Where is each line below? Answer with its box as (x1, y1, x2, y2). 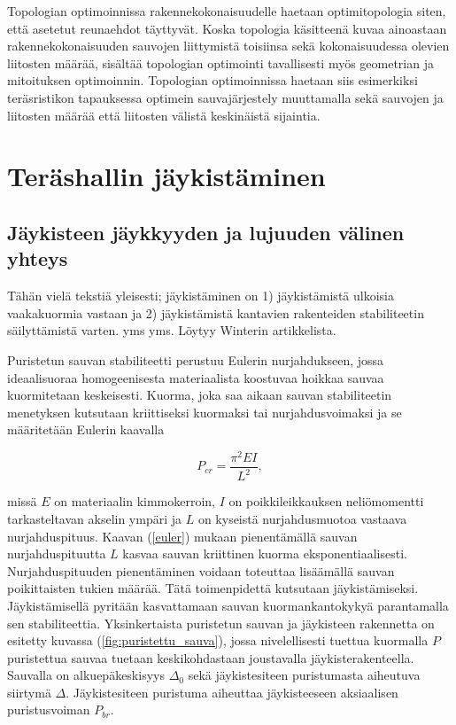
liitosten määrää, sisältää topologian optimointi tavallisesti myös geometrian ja (7, 53, 434, 72)
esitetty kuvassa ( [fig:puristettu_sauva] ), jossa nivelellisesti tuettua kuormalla (7, 631, 429, 650)
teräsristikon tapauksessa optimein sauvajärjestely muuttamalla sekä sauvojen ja (7, 88, 444, 106)
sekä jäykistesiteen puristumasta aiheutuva (188, 666, 421, 684)
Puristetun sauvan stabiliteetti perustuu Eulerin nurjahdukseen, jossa (7, 350, 384, 369)
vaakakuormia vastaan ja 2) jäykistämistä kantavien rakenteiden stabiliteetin (7, 303, 424, 322)
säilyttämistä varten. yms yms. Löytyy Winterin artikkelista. (7, 321, 336, 339)
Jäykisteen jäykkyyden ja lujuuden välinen (7, 218, 405, 246)
